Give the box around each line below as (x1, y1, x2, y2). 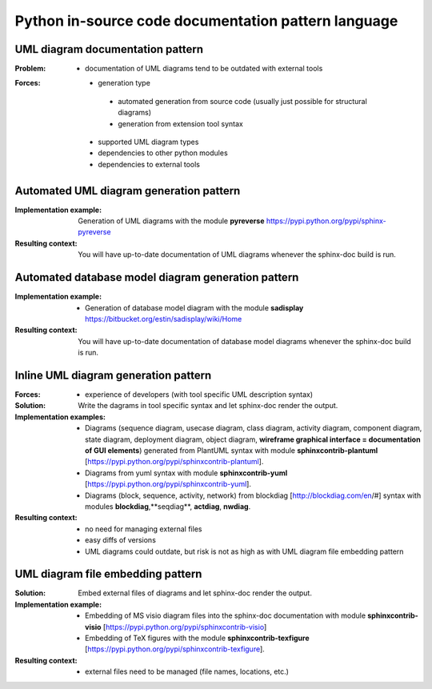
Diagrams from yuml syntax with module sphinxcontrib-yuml (85, 468, 288, 478)
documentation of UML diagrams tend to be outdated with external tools (85, 64, 323, 74)
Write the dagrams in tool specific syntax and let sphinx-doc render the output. (78, 401, 338, 411)
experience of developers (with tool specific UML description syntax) (85, 390, 314, 399)
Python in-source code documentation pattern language (14, 12, 398, 30)
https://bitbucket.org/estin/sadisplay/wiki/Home (85, 314, 242, 323)
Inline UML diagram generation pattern (14, 368, 212, 382)
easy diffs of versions (85, 535, 156, 545)
